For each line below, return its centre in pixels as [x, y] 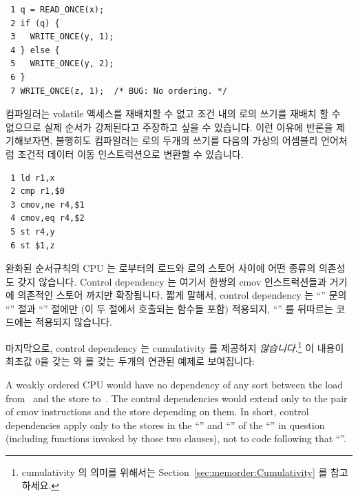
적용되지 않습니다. [74, 322]
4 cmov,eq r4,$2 [48, 218]
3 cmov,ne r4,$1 [48, 205]
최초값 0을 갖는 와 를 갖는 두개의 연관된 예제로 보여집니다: [130, 361]
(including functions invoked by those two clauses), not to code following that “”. [176, 438]
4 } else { [35, 50]
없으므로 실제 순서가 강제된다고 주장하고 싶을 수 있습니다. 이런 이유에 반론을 [169, 127]
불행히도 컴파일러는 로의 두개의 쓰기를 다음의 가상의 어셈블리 [187, 140]
